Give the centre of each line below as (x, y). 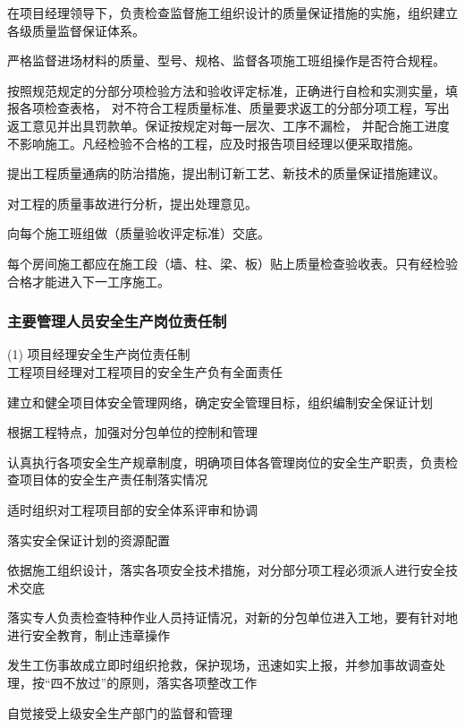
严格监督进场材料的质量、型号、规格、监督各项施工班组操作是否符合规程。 (226, 60)
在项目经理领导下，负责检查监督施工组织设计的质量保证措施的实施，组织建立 (232, 13)
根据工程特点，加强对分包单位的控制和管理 (132, 432)
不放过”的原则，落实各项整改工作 (160, 683)
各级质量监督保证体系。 (76, 30)
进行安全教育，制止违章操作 (89, 634)
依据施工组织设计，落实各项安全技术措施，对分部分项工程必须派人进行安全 (226, 570)
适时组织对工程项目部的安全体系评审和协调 (132, 509)
